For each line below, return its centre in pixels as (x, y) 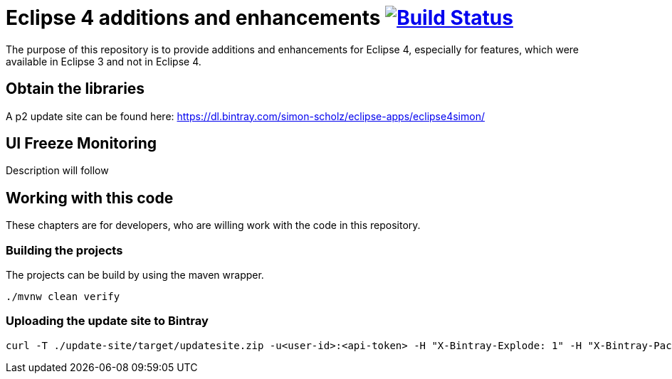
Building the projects (64, 250)
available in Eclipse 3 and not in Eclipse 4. (104, 61)
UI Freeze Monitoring (82, 144)
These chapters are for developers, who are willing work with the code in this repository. (213, 225)
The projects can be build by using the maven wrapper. (135, 275)
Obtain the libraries (75, 89)
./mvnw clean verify (63, 297)
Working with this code (90, 198)
